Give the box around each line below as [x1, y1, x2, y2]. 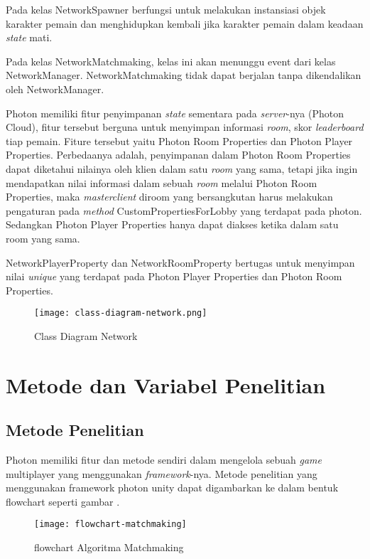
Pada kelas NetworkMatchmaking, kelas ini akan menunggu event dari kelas [6, 53, 336, 68]
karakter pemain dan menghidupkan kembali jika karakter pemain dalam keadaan [6, 16, 364, 31]
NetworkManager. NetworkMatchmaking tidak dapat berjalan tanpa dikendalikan [6, 68, 361, 82]
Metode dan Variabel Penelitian [6, 370, 326, 399]
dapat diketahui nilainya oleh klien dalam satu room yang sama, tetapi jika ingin [6, 161, 358, 176]
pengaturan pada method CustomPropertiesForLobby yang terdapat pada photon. [6, 203, 362, 218]
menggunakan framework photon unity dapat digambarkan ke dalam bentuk [6, 480, 339, 495]
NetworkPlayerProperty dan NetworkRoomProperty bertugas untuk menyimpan [6, 255, 355, 270]
